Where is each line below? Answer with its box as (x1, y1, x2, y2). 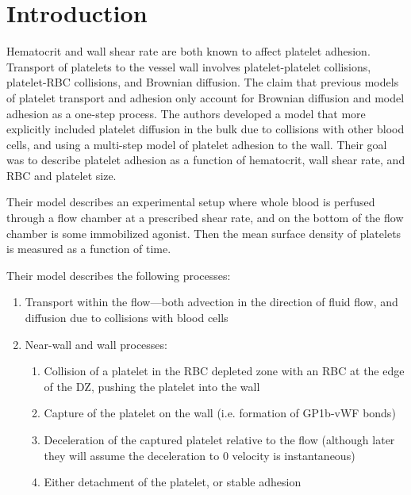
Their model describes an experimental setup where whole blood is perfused (6, 194, 375, 210)
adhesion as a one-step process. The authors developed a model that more (6, 105, 366, 121)
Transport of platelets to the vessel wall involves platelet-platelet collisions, (6, 58, 371, 75)
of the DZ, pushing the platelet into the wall (44, 378, 260, 394)
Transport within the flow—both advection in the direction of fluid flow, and (25, 294, 398, 310)
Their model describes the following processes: (6, 267, 231, 283)
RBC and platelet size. (6, 167, 117, 183)
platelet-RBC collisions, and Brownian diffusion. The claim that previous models (6, 74, 399, 90)
